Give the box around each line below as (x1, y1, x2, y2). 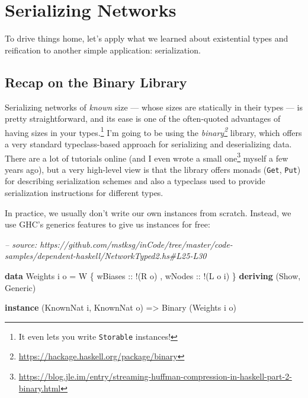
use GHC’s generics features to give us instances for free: (5, 218, 210, 230)
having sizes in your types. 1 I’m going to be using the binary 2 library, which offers (5, 124, 302, 138)
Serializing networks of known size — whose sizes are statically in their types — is (5, 100, 303, 113)
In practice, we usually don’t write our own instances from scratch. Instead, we (5, 206, 291, 219)
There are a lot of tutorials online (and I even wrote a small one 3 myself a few (5, 150, 288, 164)
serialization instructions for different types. (5, 187, 163, 199)
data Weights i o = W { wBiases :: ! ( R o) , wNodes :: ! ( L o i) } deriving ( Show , (5, 270, 301, 282)
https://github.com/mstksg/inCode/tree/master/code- (40, 238, 233, 250)
